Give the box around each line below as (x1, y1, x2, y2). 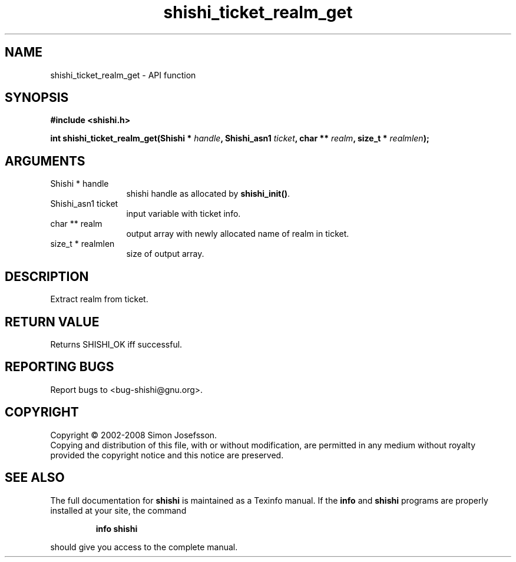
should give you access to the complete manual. (50, 541, 238, 552)
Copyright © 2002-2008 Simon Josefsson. (50, 429, 217, 440)
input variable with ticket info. (126, 209, 241, 219)
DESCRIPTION (5, 269, 89, 284)
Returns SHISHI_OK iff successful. (50, 339, 183, 349)
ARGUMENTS (5, 153, 85, 168)
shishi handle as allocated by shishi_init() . (126, 189, 290, 199)
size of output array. (126, 249, 204, 259)
